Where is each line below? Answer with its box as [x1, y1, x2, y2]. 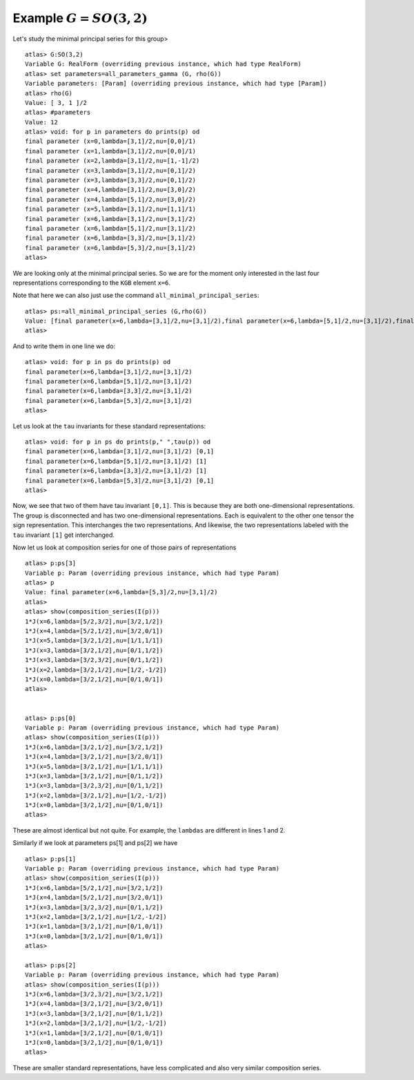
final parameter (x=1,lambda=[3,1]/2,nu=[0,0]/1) [25, 147, 197, 155]
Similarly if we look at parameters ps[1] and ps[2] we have [12, 839, 178, 847]
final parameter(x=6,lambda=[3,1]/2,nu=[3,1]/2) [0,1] [25, 448, 215, 455]
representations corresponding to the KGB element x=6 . [12, 278, 170, 287]
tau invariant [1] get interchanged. [12, 531, 115, 539]
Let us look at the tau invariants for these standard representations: [12, 421, 206, 430]
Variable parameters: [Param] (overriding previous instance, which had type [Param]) [25, 79, 327, 88]
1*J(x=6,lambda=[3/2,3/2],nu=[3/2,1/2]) [25, 990, 164, 998]
